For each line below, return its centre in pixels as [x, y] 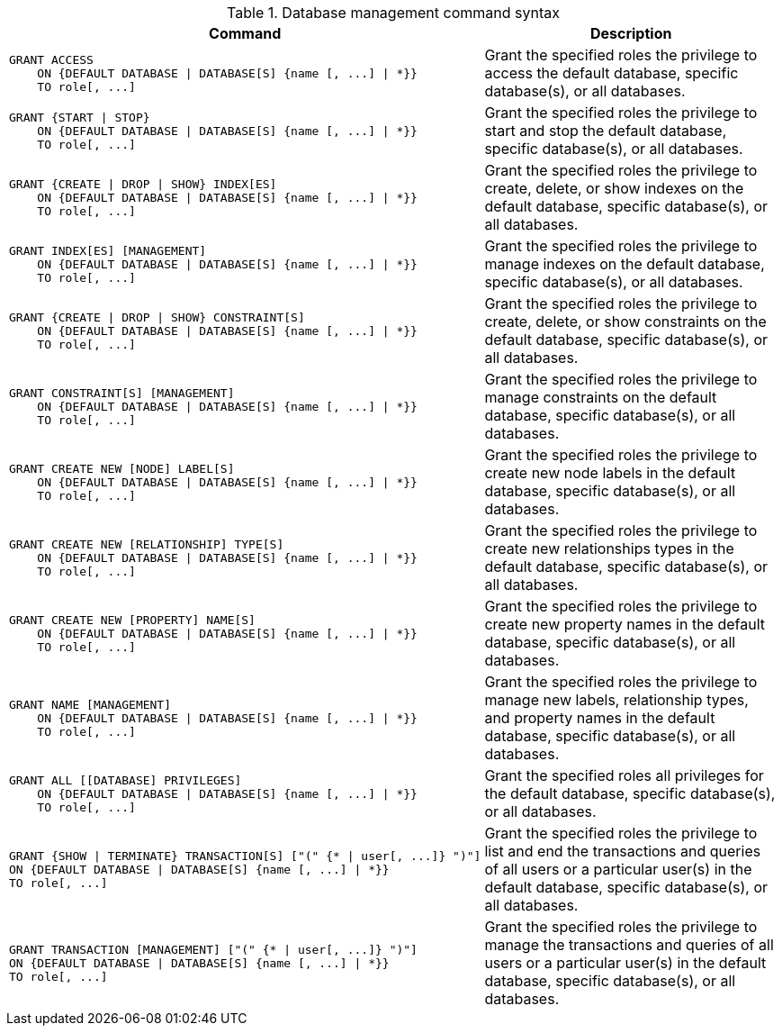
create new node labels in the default [610, 473]
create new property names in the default [625, 624]
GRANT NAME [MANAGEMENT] [90, 704]
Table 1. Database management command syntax [393, 13]
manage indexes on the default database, [625, 264]
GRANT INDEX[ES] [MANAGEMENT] [108, 250]
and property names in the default [600, 718]
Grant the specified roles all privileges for [624, 775]
